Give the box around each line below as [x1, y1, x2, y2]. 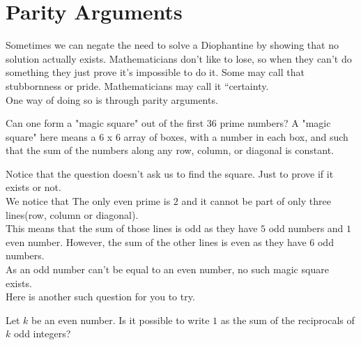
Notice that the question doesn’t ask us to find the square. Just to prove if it [6, 166, 334, 181]
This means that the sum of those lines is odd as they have [6, 221, 258, 236]
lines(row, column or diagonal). [6, 207, 139, 222]
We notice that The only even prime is [6, 194, 171, 208]
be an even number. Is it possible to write [31, 312, 210, 327]
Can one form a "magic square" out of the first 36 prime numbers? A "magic [6, 116, 331, 130]
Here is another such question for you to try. [6, 289, 195, 304]
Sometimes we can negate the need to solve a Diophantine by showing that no [6, 38, 339, 52]
